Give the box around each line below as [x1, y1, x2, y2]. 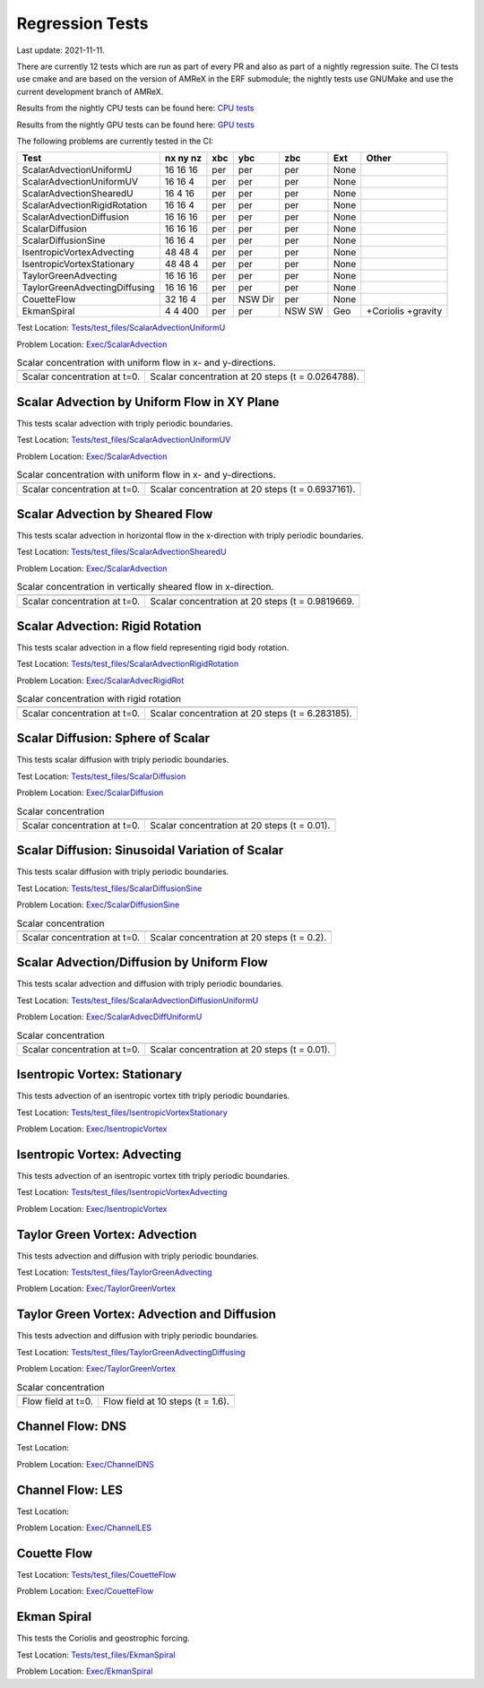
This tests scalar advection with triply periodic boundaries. [16, 418, 233, 428]
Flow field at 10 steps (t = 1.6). [103, 1395, 230, 1407]
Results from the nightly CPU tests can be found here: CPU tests [16, 103, 255, 114]
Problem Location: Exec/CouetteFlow [16, 1586, 154, 1597]
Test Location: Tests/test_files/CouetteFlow [16, 1570, 177, 1580]
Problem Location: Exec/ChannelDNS [16, 1459, 154, 1469]
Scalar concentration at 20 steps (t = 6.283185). [149, 706, 353, 719]
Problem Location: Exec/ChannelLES [16, 1522, 152, 1533]
